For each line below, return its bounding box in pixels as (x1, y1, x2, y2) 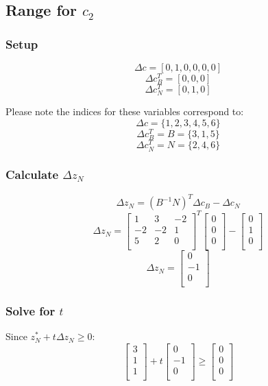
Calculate (5, 166, 59, 183)
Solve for (5, 302, 56, 319)
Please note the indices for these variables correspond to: (5, 104, 244, 119)
